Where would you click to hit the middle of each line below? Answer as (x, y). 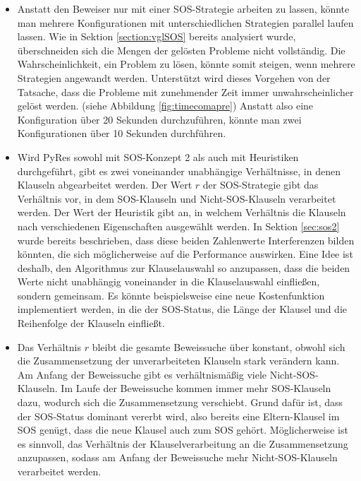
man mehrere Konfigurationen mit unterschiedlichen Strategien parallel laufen (185, 22)
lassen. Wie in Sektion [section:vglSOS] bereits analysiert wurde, (157, 36)
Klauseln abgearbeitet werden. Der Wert (105, 185)
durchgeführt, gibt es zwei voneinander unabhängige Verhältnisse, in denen (179, 171)
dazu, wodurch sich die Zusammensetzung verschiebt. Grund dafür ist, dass (180, 402)
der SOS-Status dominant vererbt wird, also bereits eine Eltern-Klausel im (178, 416)
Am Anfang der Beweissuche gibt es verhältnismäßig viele (142, 374)
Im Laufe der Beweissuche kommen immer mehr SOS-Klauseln (196, 388)
